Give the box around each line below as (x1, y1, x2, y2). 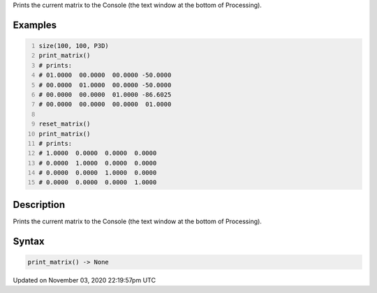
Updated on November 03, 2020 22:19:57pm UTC (13, 276, 156, 284)
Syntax (13, 235, 45, 247)
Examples (13, 19, 57, 31)
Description (13, 199, 66, 211)
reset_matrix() (38, 120, 91, 128)
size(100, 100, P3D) (38, 42, 110, 50)
